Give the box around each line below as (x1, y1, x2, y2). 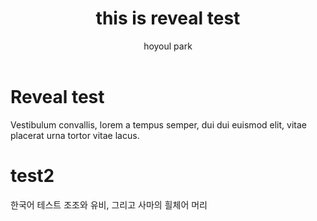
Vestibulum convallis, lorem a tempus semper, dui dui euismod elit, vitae (10, 118, 307, 131)
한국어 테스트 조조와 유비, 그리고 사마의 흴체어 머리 (10, 198, 208, 211)
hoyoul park (143, 40, 193, 52)
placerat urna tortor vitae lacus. (10, 129, 140, 141)
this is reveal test (95, 7, 241, 30)
